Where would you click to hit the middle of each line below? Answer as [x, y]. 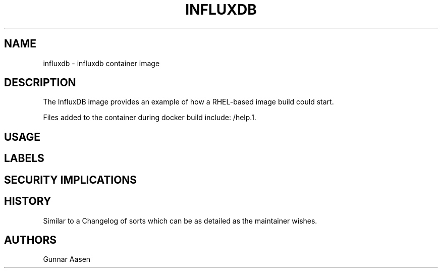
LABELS [24, 158]
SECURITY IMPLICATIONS [71, 180]
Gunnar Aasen [67, 259]
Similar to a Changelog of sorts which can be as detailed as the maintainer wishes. [180, 221]
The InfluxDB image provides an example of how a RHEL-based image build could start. [188, 102]
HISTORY [28, 201]
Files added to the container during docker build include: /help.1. [150, 118]
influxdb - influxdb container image [101, 63]
